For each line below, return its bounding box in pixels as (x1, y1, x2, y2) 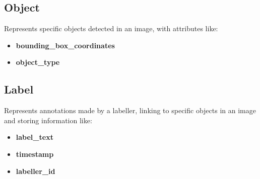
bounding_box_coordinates (16, 40, 115, 50)
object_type (16, 57, 60, 67)
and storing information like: (4, 115, 92, 125)
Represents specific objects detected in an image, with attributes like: (4, 23, 218, 34)
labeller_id (16, 165, 55, 176)
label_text (16, 132, 53, 142)
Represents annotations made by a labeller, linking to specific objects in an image (4, 105, 256, 116)
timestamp (16, 148, 54, 159)
